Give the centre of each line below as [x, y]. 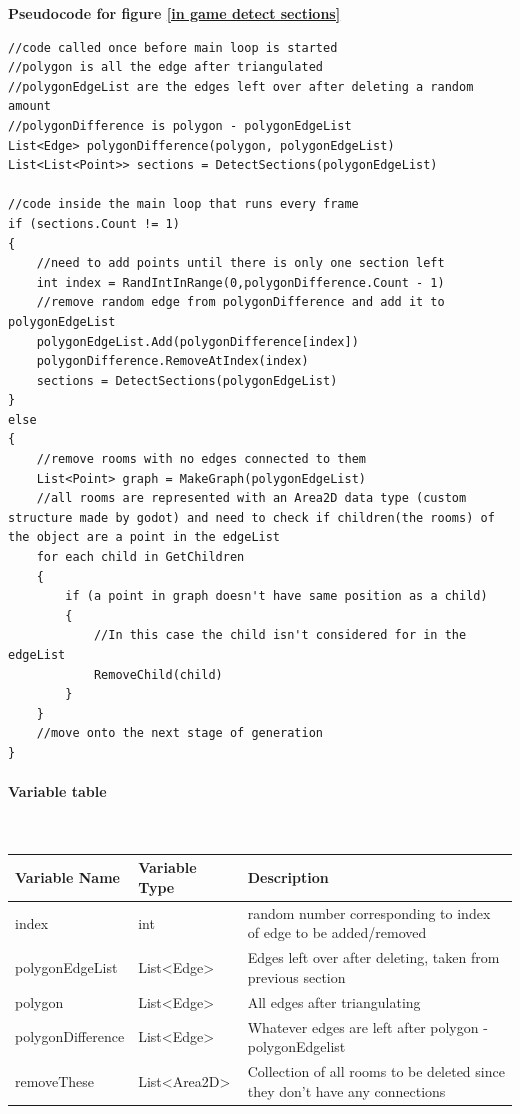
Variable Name [67, 877]
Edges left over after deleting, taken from [373, 957]
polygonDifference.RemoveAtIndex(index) [172, 361]
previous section [296, 976]
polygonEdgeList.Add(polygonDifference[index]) [197, 341]
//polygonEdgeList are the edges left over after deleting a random [241, 86]
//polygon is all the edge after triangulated [165, 67]
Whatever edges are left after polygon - [367, 1026]
